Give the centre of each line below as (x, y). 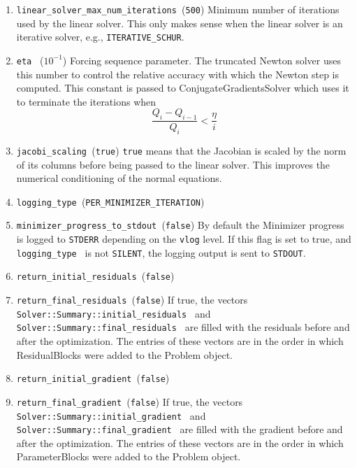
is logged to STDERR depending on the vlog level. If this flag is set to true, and (184, 239)
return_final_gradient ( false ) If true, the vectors (130, 401)
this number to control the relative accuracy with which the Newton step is (177, 74)
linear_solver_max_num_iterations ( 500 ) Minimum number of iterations (178, 9)
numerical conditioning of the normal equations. (119, 178)
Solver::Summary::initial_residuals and (114, 313)
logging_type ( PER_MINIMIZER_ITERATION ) (110, 201)
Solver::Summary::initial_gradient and (111, 415)
